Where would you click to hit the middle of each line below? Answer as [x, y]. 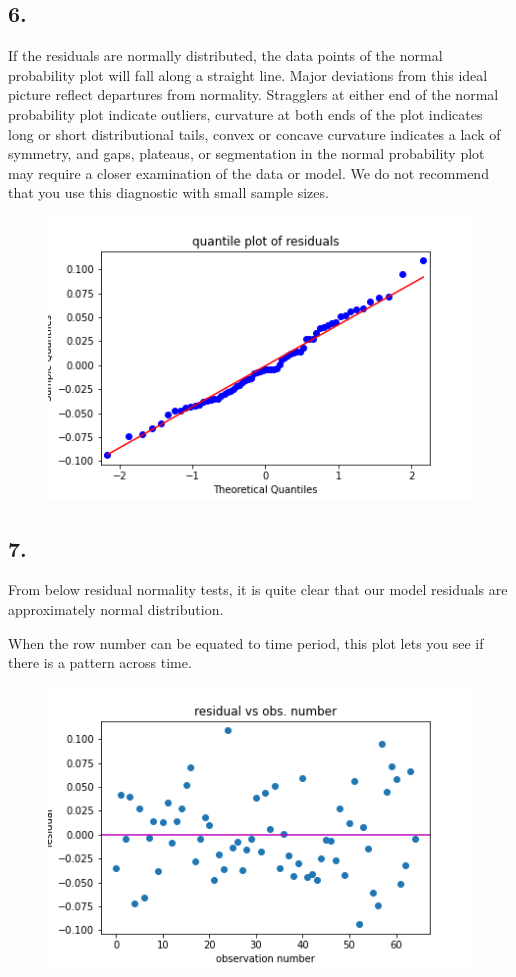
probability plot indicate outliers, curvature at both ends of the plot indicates [245, 113]
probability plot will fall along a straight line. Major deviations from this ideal [248, 74]
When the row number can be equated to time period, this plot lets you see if [246, 642]
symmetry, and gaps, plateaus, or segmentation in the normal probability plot [246, 153]
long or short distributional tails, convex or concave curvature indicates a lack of [254, 133]
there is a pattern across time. [100, 662]
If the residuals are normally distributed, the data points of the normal [225, 55]
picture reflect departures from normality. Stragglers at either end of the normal [253, 94]
